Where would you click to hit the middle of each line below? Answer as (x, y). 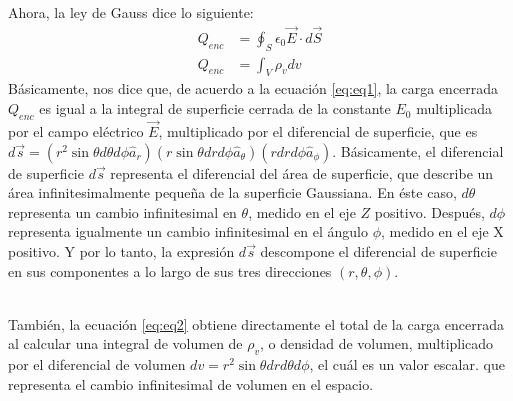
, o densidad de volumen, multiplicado (377, 343)
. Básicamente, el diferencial (418, 150)
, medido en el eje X (442, 231)
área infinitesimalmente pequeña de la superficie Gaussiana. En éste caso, (232, 192)
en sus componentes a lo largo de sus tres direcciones (170, 270)
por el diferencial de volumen (97, 364)
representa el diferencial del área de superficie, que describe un (302, 172)
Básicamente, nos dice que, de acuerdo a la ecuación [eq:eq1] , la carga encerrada (253, 88)
